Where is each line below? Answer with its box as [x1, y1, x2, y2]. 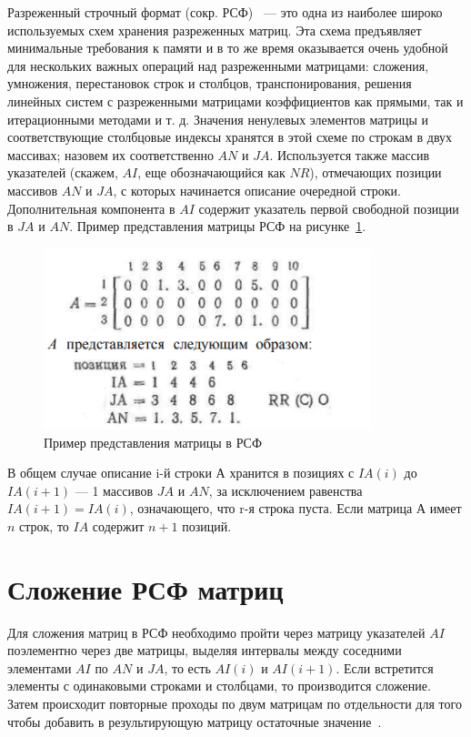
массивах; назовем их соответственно [7, 145, 214, 164]
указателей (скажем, [7, 163, 118, 182]
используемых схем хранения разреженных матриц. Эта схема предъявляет [7, 20, 422, 39]
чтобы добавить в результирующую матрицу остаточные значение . [7, 712, 382, 731]
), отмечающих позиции [309, 163, 442, 182]
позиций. [182, 516, 232, 535]
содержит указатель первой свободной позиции [198, 198, 459, 217]
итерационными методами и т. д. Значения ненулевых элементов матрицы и [7, 109, 429, 128]
